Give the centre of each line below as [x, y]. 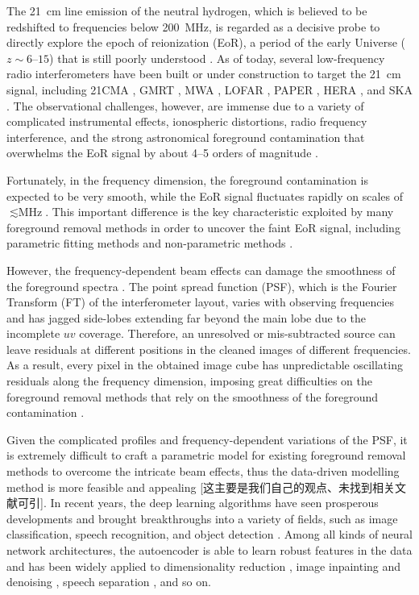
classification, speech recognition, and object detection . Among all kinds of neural [210, 534]
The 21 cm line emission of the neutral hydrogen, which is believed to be [187, 10]
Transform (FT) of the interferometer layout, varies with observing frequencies [201, 302]
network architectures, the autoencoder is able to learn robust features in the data [209, 550]
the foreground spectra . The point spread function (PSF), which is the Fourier [202, 286]
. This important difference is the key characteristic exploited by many [220, 212]
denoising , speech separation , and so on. [109, 582]
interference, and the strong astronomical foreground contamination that [186, 137]
